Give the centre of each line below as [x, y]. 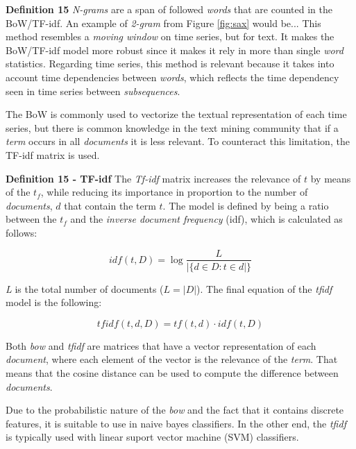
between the [31, 219]
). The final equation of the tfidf [264, 288]
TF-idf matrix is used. [53, 154]
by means [331, 178]
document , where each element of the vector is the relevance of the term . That [172, 359]
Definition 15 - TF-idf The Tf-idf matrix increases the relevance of [153, 178]
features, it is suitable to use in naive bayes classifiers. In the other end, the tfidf [176, 423]
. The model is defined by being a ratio [246, 205]
